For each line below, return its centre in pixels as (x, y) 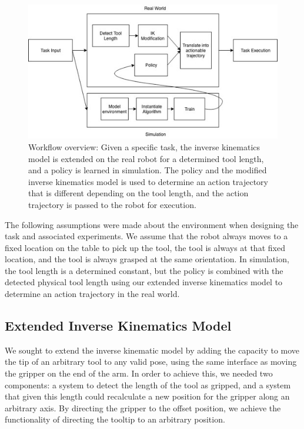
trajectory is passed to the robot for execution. (112, 204)
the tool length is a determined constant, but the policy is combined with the (144, 270)
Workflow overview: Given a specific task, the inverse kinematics (144, 146)
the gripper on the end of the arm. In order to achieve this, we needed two (139, 373)
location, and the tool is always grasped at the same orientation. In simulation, (147, 259)
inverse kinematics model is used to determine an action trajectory (148, 181)
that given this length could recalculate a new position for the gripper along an (147, 396)
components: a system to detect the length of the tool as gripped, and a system (148, 385)
